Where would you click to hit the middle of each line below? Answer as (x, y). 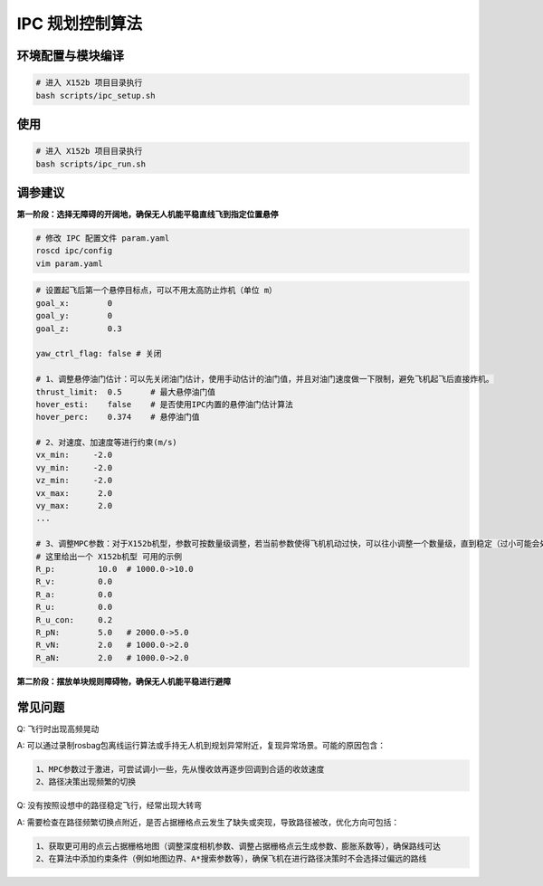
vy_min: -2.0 (74, 467)
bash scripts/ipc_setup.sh (95, 95)
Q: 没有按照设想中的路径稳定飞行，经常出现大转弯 (110, 805)
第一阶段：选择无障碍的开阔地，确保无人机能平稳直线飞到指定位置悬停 (148, 214)
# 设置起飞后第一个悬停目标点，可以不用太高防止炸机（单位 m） (157, 291)
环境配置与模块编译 (70, 56)
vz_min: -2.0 (74, 481)
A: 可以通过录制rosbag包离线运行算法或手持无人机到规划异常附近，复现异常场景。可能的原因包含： (201, 745)
